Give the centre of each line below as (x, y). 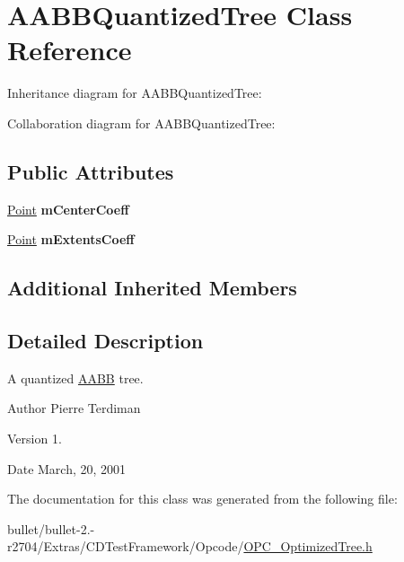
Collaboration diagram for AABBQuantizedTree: (141, 123)
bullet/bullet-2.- (51, 528)
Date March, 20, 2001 (67, 468)
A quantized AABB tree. (75, 378)
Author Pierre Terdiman (74, 408)
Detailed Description (105, 341)
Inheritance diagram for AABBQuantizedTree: (135, 93)
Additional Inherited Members (152, 288)
